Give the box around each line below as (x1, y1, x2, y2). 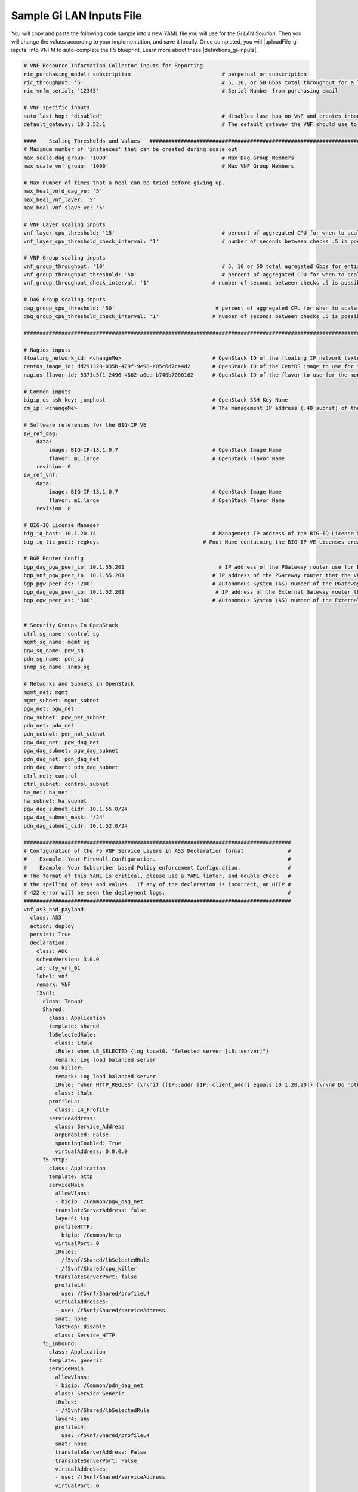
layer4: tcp (54, 1215, 90, 1222)
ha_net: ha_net (23, 789, 68, 796)
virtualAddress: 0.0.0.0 (54, 1148, 128, 1155)
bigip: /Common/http (61, 1232, 122, 1238)
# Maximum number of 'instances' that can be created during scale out (23, 146, 238, 153)
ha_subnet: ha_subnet (23, 797, 87, 804)
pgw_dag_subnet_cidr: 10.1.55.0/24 (23, 806, 128, 813)
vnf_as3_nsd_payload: (23, 906, 87, 913)
